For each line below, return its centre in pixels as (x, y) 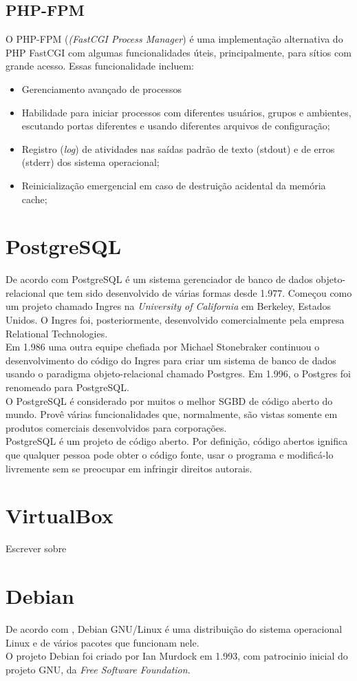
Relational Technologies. (57, 333)
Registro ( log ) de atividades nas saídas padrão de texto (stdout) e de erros (178, 148)
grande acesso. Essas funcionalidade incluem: (100, 66)
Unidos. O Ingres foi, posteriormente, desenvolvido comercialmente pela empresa (175, 320)
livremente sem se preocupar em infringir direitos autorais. (129, 468)
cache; (34, 199)
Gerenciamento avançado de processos (101, 88)
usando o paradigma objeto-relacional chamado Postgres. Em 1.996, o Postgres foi (178, 374)
